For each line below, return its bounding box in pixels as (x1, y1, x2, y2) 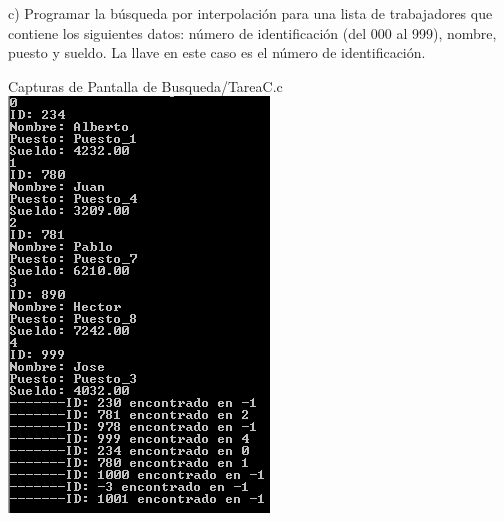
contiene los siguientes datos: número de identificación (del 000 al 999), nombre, (8, 22, 497, 43)
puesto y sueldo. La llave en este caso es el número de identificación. (8, 42, 426, 63)
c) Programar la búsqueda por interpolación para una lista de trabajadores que (8, 3, 493, 23)
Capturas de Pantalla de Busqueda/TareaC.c (8, 75, 283, 96)
